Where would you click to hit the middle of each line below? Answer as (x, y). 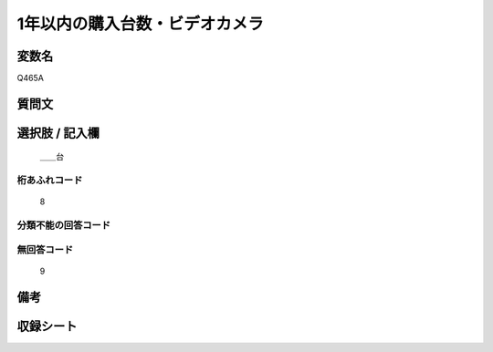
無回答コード (45, 249)
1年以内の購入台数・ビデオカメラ (141, 24)
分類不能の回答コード (64, 225)
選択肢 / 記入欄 (58, 133)
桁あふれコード (50, 181)
